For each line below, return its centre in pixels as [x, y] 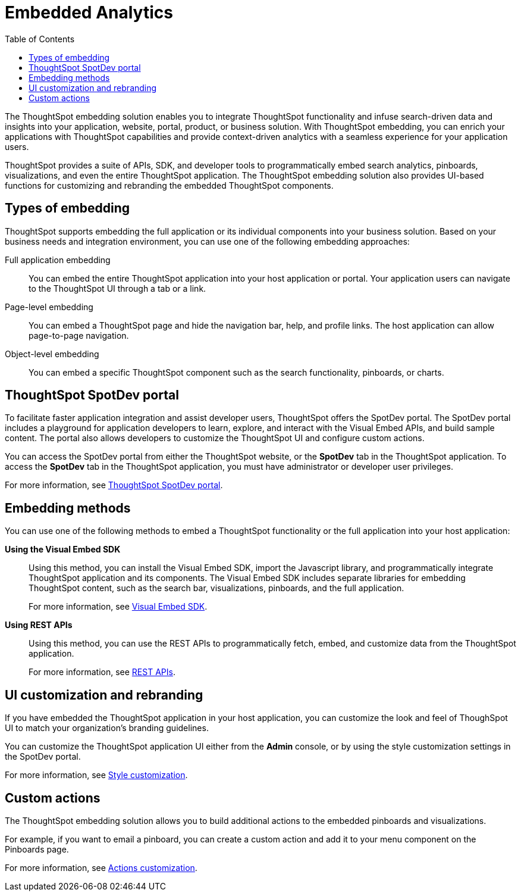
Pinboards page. [37, 849]
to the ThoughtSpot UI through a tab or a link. [117, 288]
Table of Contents [40, 39]
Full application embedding [58, 260]
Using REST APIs [39, 625]
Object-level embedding [52, 354]
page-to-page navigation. [79, 335]
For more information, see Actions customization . [101, 867]
